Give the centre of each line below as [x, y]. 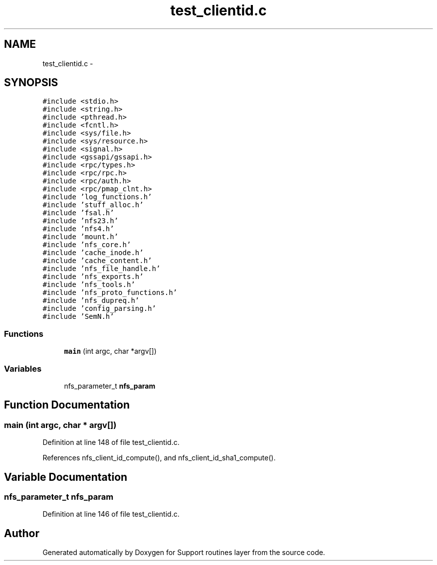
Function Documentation [67, 405]
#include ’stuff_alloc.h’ [93, 205]
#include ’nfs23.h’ [81, 221]
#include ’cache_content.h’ [97, 261]
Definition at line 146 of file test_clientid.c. [111, 514]
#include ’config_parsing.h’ [99, 309]
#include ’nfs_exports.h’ [93, 277]
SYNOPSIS [31, 83]
